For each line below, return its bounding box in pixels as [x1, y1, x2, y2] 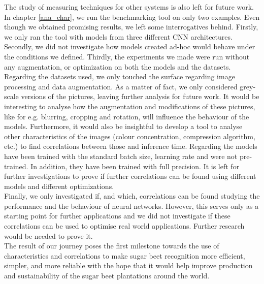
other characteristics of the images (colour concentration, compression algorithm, [4, 131, 255, 141]
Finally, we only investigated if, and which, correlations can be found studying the [4, 191, 260, 201]
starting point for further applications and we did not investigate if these [4, 210, 230, 221]
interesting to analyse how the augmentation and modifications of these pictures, [4, 101, 255, 111]
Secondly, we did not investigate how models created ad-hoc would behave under [4, 41, 255, 52]
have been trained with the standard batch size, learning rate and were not [4, 150, 238, 161]
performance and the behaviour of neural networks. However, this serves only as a [4, 200, 259, 211]
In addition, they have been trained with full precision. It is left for [30, 161, 240, 171]
